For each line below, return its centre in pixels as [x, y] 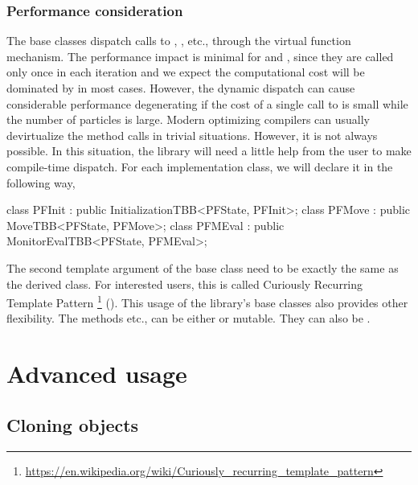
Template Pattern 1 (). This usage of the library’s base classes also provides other [207, 301]
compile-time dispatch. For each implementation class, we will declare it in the [200, 166]
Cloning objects [73, 424]
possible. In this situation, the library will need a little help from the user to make [209, 151]
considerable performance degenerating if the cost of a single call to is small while [207, 103]
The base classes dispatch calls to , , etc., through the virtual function [179, 41]
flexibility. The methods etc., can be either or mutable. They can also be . [189, 318]
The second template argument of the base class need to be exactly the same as [203, 267]
